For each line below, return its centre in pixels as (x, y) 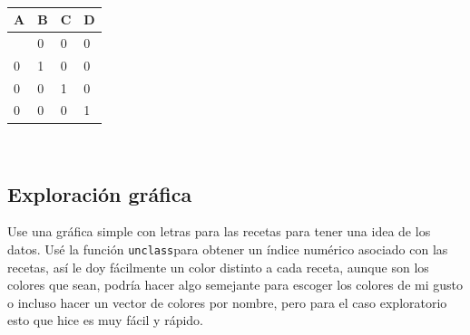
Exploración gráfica (100, 193)
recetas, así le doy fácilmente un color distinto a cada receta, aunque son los (218, 267)
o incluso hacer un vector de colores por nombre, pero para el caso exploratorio (227, 302)
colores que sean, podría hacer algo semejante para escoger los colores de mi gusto (235, 285)
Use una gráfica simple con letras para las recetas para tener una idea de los (219, 231)
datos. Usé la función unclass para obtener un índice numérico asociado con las (228, 249)
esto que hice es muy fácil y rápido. (106, 320)
